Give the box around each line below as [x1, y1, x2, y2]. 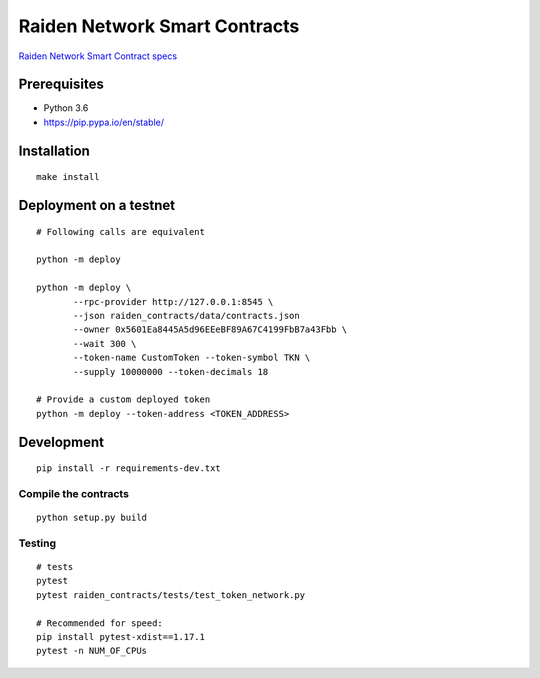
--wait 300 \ [73, 338, 137, 349]
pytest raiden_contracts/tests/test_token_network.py [36, 589, 305, 600]
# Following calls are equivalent [36, 226, 205, 237]
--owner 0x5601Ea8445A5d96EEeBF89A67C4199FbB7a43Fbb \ [73, 324, 348, 335]
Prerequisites [18, 76, 104, 93]
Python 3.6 [43, 102, 89, 114]
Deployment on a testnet [18, 197, 175, 214]
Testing [18, 536, 57, 550]
